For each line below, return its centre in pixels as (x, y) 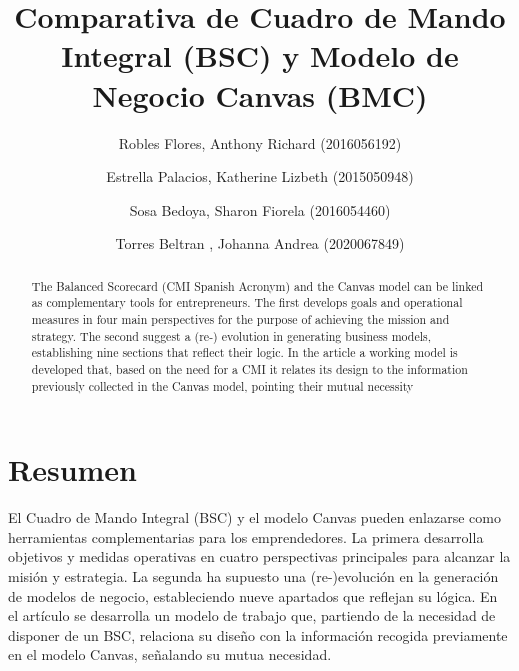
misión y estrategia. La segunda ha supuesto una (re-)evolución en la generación (253, 575)
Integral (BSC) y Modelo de (260, 55)
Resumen (72, 469)
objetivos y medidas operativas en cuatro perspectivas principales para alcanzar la (259, 556)
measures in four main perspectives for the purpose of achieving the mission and (240, 318)
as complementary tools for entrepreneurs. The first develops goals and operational (247, 302)
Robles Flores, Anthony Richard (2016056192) (260, 142)
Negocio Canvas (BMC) (260, 94)
